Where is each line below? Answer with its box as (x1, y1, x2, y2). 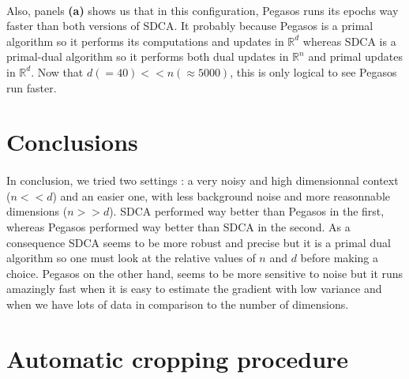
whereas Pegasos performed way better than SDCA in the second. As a (6, 218, 351, 235)
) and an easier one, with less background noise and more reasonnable (52, 187, 390, 204)
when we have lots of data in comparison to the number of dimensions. (6, 295, 349, 312)
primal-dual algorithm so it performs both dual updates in (6, 48, 289, 65)
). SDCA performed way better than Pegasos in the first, (109, 203, 385, 220)
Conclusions (6, 126, 138, 158)
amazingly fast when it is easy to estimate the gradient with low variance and (6, 280, 382, 297)
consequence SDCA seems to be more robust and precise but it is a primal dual (6, 234, 391, 250)
